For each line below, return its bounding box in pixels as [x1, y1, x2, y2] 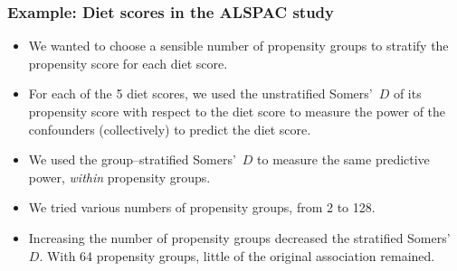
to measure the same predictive [257, 150, 430, 169]
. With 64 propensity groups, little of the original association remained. [39, 246, 435, 265]
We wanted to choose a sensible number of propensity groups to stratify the [28, 36, 449, 55]
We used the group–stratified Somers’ [28, 150, 236, 169]
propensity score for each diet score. [28, 53, 228, 72]
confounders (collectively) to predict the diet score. [28, 119, 311, 138]
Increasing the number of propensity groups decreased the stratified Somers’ [28, 228, 451, 247]
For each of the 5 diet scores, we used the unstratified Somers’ [28, 84, 373, 103]
